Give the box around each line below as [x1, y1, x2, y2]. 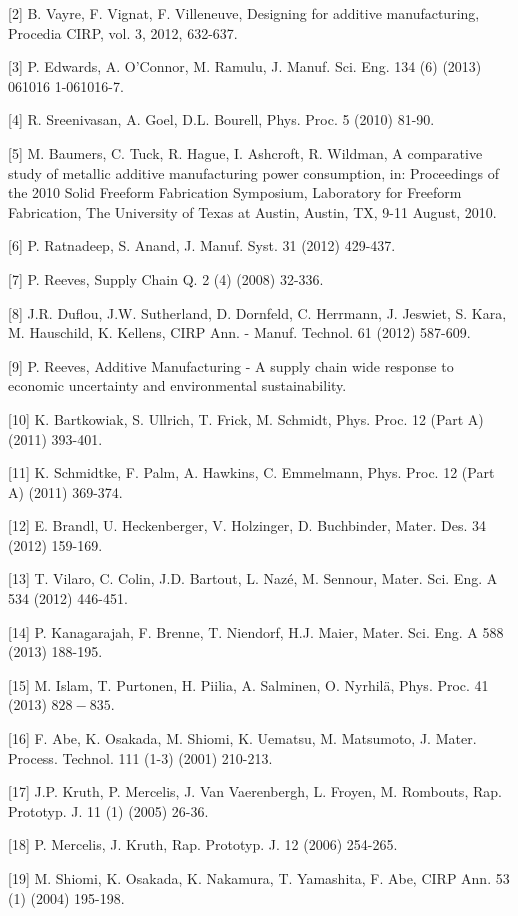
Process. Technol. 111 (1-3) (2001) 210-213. [8, 747, 273, 768]
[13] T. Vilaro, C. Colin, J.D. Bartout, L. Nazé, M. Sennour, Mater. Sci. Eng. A [8, 568, 498, 589]
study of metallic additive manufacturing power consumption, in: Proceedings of [8, 162, 499, 183]
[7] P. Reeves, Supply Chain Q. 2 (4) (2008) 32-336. [8, 268, 324, 289]
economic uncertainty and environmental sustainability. [8, 375, 347, 396]
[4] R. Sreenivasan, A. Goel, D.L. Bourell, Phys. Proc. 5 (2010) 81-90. [8, 109, 435, 130]
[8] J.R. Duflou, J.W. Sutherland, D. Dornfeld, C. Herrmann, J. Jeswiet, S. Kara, [8, 302, 507, 323]
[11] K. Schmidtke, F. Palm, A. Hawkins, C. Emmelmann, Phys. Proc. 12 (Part [8, 462, 495, 483]
